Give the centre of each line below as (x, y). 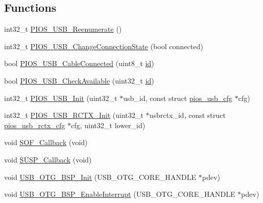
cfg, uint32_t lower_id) (108, 125)
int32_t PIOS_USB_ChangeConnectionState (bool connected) (104, 46)
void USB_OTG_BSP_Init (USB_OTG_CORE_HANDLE (100, 177)
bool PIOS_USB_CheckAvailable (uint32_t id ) (79, 80)
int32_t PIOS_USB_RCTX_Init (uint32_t (74, 115)
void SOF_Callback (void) (46, 142)
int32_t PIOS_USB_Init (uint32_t (61, 98)
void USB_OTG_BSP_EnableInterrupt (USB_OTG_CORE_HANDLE (120, 194)
